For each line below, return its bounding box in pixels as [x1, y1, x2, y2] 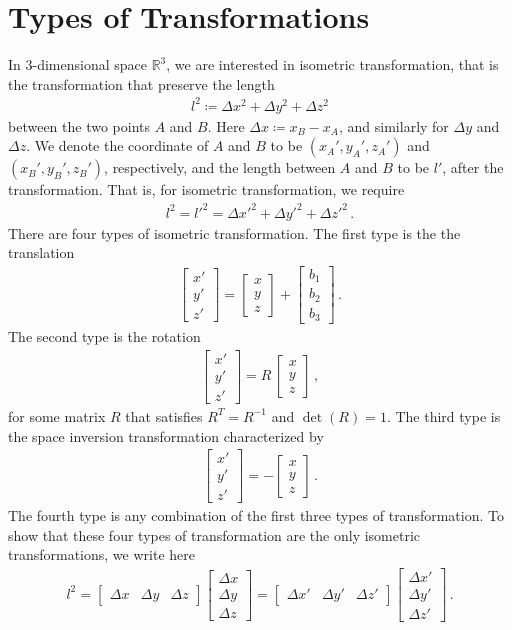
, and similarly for [339, 115, 449, 136]
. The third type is [386, 405, 501, 426]
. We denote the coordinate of [26, 135, 209, 156]
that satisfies [125, 405, 203, 426]
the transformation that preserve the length [8, 73, 275, 94]
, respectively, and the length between [104, 157, 336, 178]
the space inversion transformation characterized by [8, 425, 324, 446]
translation [8, 242, 75, 263]
